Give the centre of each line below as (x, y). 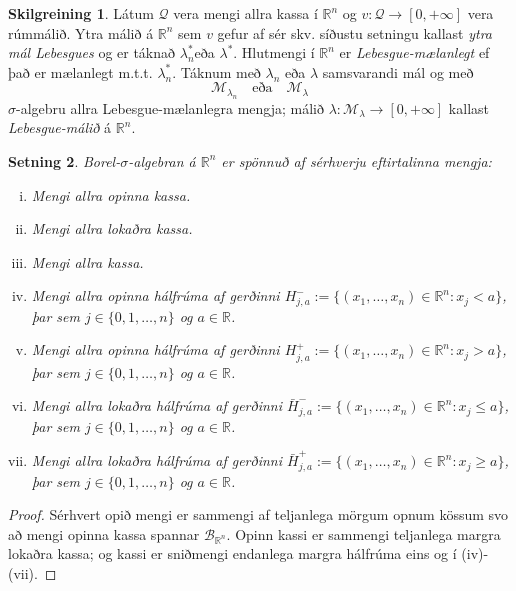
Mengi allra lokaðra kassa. (112, 228)
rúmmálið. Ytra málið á (81, 32)
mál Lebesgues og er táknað (92, 52)
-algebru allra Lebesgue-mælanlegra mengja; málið (170, 107)
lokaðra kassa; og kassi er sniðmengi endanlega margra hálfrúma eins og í (232, 553)
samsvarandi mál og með (398, 71)
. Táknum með (216, 71)
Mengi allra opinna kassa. (111, 194)
